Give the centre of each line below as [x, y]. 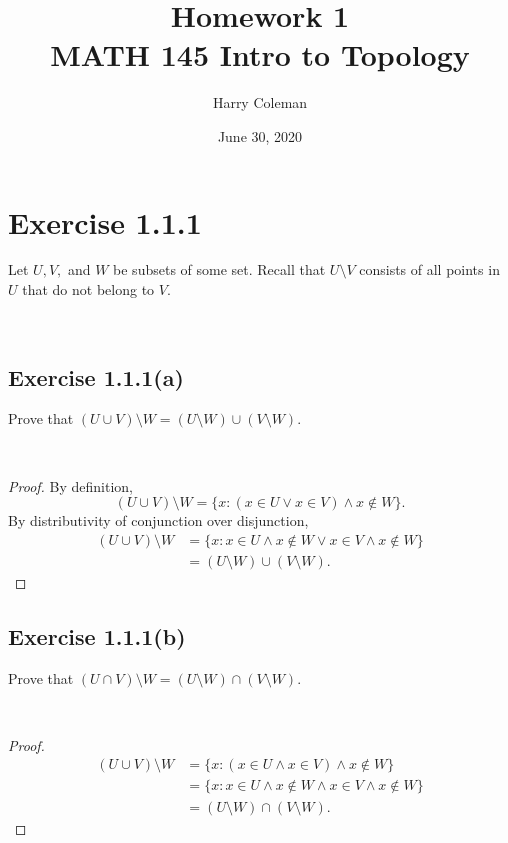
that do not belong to [88, 289]
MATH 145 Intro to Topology [260, 54]
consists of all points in [429, 269]
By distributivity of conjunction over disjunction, [158, 520]
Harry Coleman [260, 102]
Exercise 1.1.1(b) [97, 635]
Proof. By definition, [70, 485]
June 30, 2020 [260, 135]
